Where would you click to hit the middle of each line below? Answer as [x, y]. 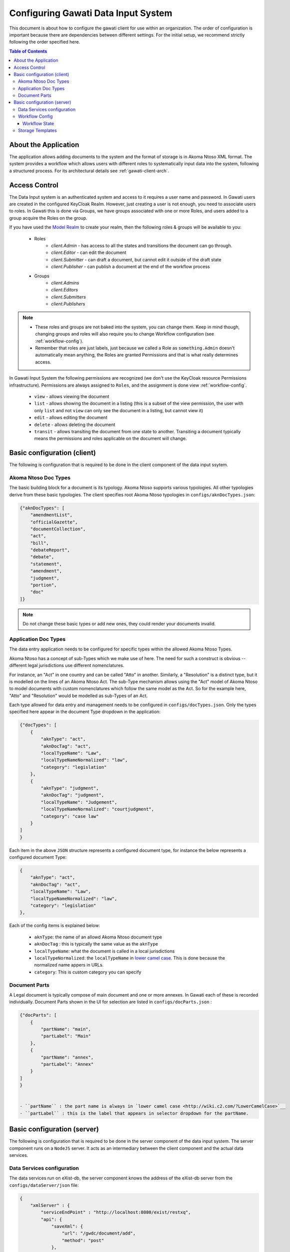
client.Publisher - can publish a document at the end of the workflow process [131, 267]
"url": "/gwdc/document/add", [99, 1233]
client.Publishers [68, 304]
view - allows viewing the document [72, 396]
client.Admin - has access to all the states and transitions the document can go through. [142, 245]
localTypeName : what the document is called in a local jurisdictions [104, 951]
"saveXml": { [67, 1226]
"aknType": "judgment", [70, 788]
